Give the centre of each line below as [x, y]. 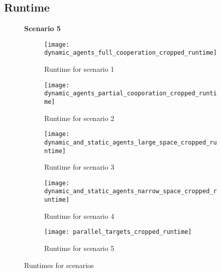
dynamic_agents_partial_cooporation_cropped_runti [131, 94]
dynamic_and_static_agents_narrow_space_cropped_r [131, 191]
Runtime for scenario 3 [79, 167]
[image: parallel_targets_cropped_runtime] [118, 232]
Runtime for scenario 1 [79, 69]
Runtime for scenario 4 [79, 216]
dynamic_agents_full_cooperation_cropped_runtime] [131, 53]
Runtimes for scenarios [59, 265]
